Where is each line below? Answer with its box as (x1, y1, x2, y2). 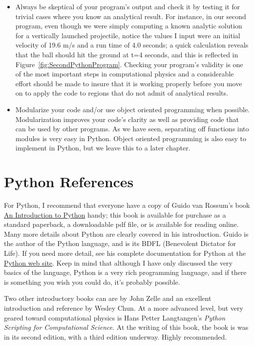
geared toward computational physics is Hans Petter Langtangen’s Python (4, 312, 226, 322)
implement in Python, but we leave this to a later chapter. (15, 143, 190, 153)
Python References (4, 172, 134, 192)
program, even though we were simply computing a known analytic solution (15, 21, 242, 31)
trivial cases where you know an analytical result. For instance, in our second (15, 11, 246, 21)
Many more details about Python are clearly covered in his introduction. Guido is (4, 228, 249, 239)
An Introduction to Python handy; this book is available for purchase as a (4, 209, 226, 220)
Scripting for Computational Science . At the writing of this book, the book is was (4, 322, 249, 332)
